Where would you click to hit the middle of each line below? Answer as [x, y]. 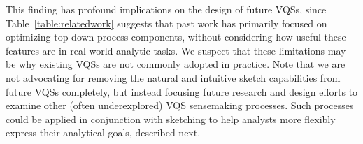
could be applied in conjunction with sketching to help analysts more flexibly [171, 118]
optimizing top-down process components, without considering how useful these [176, 37]
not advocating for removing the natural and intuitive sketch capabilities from [173, 77]
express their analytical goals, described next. [103, 132]
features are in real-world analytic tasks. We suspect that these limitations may [176, 50]
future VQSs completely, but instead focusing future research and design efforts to [182, 91]
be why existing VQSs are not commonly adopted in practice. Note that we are [176, 64]
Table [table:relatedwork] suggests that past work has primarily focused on [166, 23]
